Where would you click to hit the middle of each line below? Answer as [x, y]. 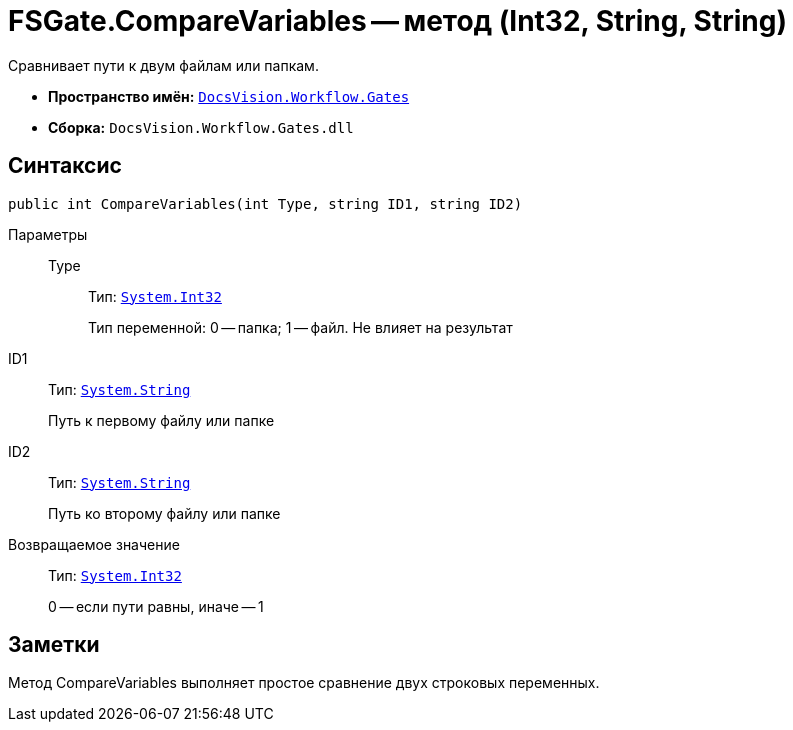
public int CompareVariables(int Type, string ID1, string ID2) [265, 203]
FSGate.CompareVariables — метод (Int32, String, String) [397, 21]
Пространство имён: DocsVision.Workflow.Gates [229, 96]
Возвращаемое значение [94, 544]
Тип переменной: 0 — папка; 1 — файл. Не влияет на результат [300, 327]
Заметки [54, 645]
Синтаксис [65, 166]
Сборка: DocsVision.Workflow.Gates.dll [201, 127]
